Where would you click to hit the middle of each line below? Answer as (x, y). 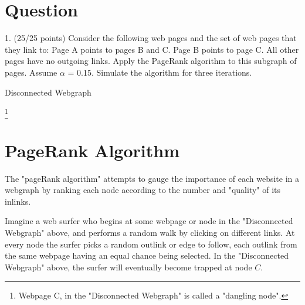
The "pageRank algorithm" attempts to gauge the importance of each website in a (152, 178)
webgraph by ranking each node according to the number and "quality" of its (143, 190)
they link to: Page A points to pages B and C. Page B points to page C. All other (152, 49)
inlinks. (18, 201)
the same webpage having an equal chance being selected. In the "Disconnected (147, 255)
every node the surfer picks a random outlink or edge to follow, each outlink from (151, 244)
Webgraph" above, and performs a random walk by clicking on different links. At (150, 232)
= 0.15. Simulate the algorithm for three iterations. (160, 72)
